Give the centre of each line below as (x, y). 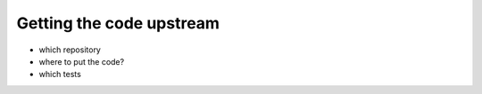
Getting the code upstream (118, 23)
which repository (70, 50)
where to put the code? (82, 61)
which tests (60, 74)
